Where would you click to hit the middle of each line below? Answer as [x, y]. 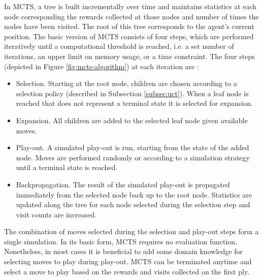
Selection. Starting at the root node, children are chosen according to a [126, 83]
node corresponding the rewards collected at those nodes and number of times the [131, 16]
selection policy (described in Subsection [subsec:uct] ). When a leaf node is [132, 93]
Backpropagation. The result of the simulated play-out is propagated [123, 184]
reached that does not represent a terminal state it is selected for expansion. [134, 103]
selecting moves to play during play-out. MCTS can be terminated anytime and [128, 261]
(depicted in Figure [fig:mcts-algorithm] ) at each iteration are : [102, 66]
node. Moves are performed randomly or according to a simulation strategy [133, 157]
